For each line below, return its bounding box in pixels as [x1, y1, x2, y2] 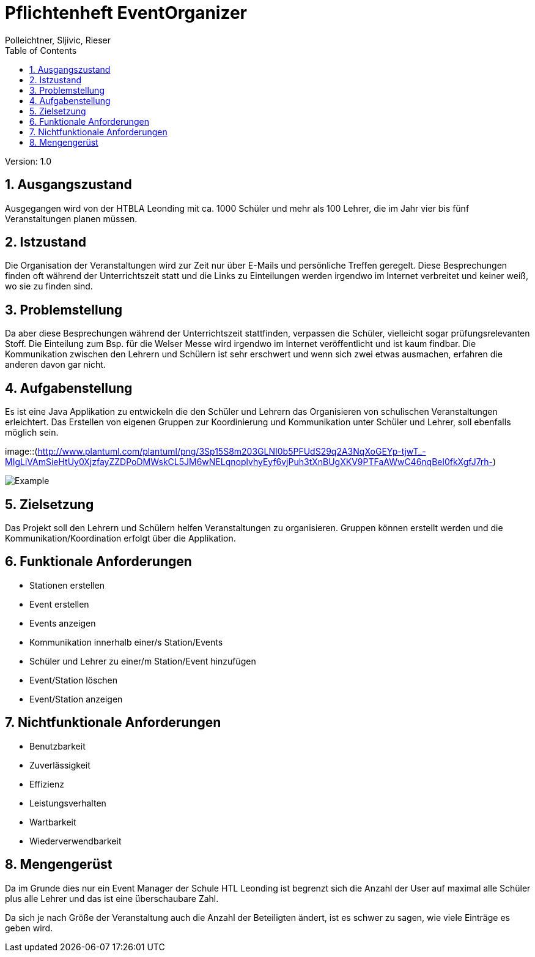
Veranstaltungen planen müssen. [5, 213, 138, 224]
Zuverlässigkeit [29, 759, 90, 770]
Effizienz [29, 778, 64, 789]
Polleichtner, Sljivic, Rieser [5, 34, 111, 45]
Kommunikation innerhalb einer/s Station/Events [29, 636, 223, 647]
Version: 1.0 [5, 155, 52, 166]
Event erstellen [29, 598, 89, 609]
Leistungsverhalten [29, 797, 106, 808]
